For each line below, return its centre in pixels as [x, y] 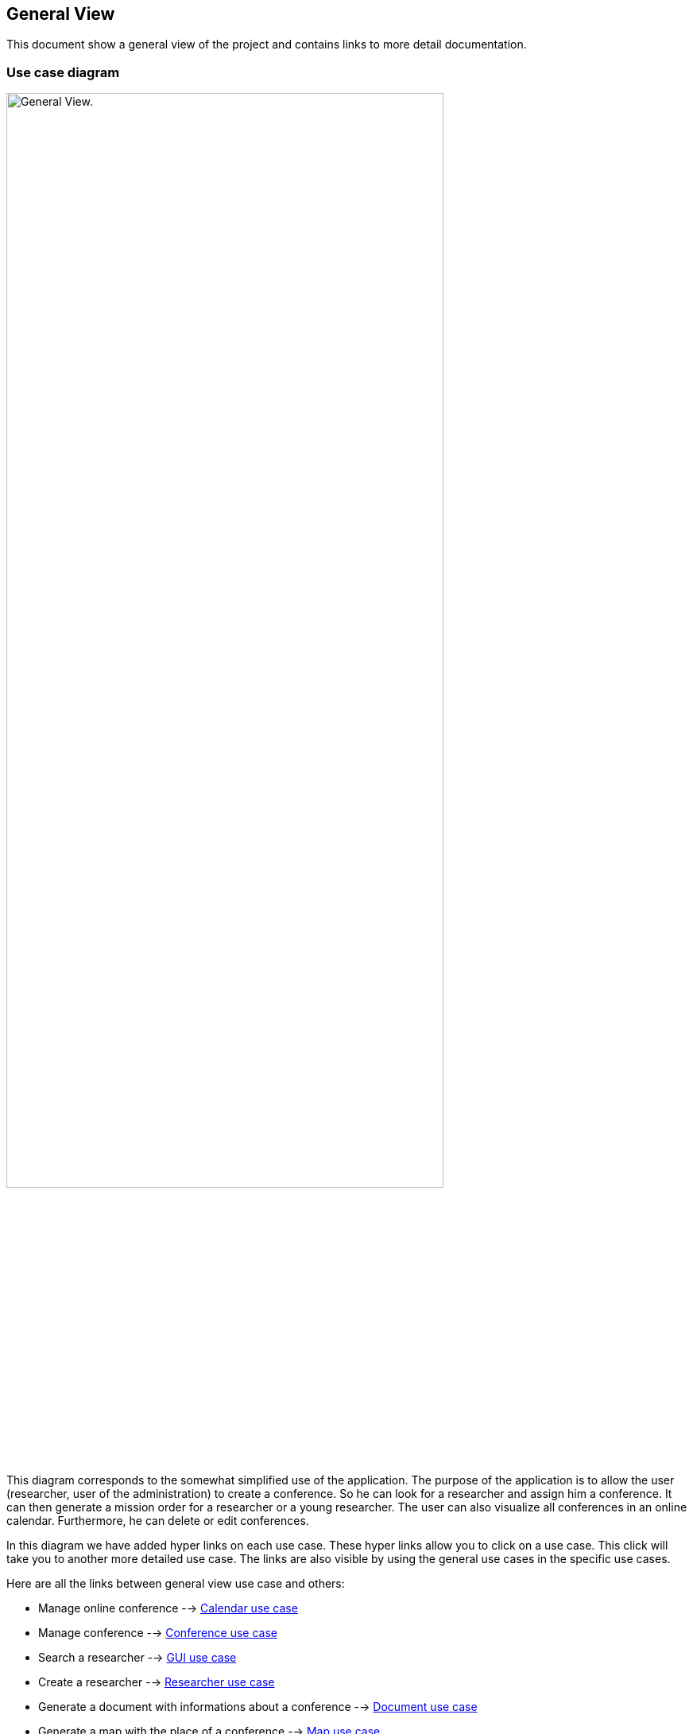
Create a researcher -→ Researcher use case [157, 1682]
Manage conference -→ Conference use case [158, 1632]
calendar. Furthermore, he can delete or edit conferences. [158, 1520]
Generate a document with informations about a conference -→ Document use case [258, 1706]
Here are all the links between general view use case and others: [176, 1583]
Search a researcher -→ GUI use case [137, 1657]
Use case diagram [63, 72]
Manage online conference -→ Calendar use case [168, 1608]
